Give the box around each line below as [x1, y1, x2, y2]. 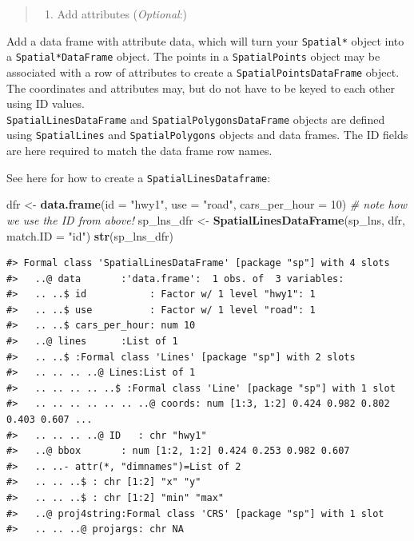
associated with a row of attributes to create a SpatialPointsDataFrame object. [6, 63, 400, 80]
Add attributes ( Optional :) [57, 6, 188, 22]
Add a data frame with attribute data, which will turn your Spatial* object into [6, 32, 404, 49]
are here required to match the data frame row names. [6, 142, 273, 159]
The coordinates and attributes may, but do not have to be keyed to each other [6, 79, 395, 96]
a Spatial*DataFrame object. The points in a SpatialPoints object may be [6, 48, 380, 65]
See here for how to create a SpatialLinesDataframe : [6, 169, 271, 185]
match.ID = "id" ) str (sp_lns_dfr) [6, 227, 174, 244]
